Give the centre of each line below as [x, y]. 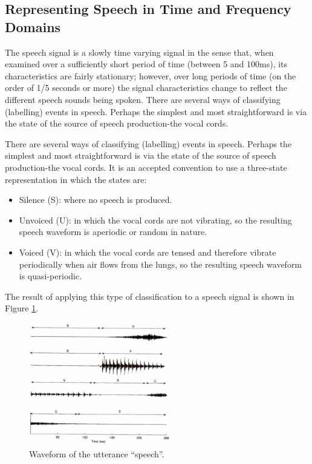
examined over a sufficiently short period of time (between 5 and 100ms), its [146, 64]
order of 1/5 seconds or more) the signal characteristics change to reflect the [146, 88]
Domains [33, 26]
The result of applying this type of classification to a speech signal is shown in [150, 296]
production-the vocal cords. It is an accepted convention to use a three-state [146, 167]
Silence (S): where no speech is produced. [96, 200]
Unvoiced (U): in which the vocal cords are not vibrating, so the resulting [155, 220]
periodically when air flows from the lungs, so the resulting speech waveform [161, 264]
